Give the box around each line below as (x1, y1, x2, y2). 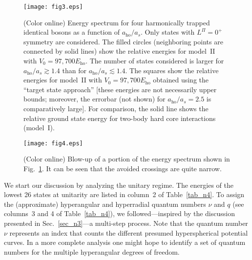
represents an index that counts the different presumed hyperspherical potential (9, 227, 248, 238)
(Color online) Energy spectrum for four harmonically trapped (23, 17, 210, 27)
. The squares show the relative (125, 65, 219, 75)
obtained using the (153, 75, 209, 85)
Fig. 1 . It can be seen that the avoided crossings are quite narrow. (23, 163, 222, 174)
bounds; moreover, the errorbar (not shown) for (23, 94, 166, 104)
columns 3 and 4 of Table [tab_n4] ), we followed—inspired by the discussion (4, 208, 235, 219)
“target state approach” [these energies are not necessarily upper (23, 84, 217, 94)
